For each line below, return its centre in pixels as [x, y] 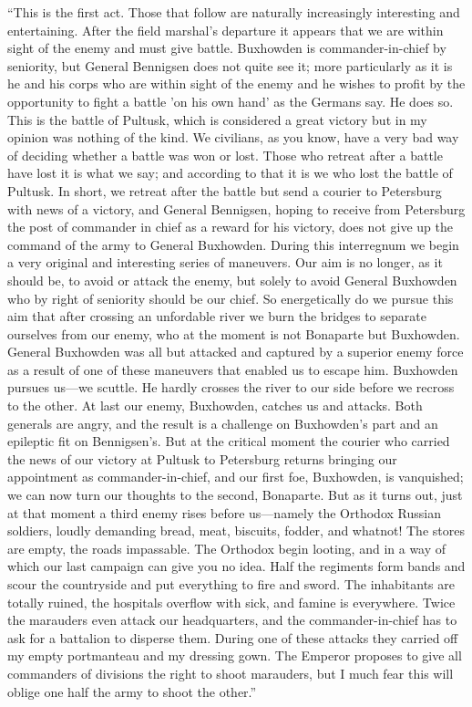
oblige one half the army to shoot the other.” [132, 691]
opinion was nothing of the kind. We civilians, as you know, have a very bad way [233, 137]
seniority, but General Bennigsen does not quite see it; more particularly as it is [230, 65]
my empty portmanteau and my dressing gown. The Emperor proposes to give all [235, 655]
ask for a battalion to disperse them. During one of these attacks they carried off [233, 637]
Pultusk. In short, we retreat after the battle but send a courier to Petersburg [225, 190]
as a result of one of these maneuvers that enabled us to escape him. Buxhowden [233, 369]
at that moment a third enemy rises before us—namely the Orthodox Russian [224, 512]
